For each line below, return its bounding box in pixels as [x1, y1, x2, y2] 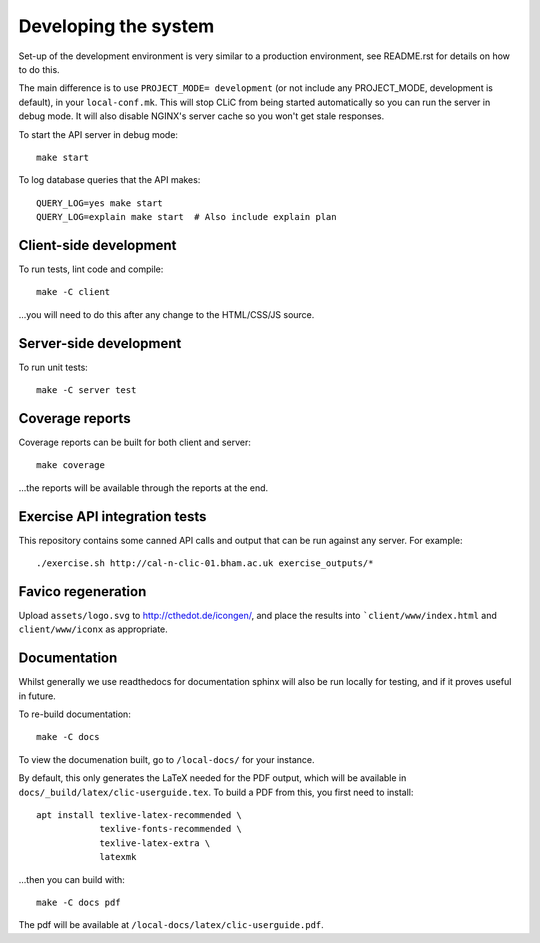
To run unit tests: [18, 361, 89, 373]
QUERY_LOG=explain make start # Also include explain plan [36, 211, 337, 223]
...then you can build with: [18, 873, 125, 885]
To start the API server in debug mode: [18, 128, 179, 140]
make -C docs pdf [36, 896, 121, 908]
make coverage [36, 460, 105, 471]
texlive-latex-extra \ [99, 837, 211, 849]
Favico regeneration [18, 583, 147, 600]
